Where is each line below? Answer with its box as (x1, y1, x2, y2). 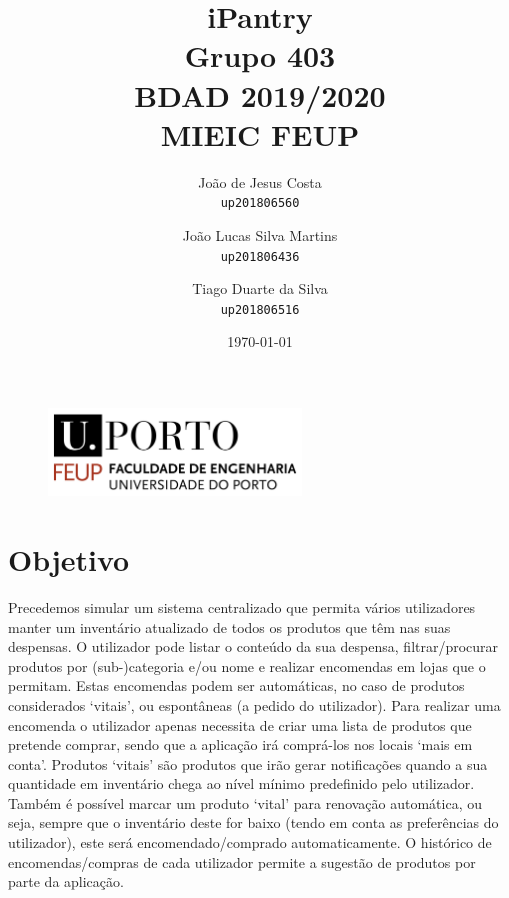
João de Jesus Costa (198, 171, 322, 192)
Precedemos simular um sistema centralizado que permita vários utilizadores (8, 596, 476, 617)
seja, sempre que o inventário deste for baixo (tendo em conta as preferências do (8, 812, 499, 833)
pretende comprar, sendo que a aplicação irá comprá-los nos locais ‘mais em (8, 734, 473, 755)
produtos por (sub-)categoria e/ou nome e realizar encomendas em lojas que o (8, 655, 486, 676)
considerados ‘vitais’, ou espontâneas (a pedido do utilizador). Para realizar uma (8, 694, 501, 715)
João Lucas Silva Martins (182, 224, 338, 245)
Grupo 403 (184, 35, 336, 76)
